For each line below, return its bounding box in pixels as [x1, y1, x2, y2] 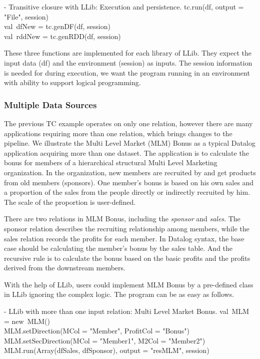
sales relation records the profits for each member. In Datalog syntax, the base [4, 233, 244, 243]
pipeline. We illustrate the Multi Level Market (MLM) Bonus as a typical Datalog [4, 138, 255, 148]
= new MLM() [4, 315, 50, 326]
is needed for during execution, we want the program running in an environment [4, 67, 250, 78]
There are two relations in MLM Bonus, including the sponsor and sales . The [4, 213, 240, 224]
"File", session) [4, 11, 49, 22]
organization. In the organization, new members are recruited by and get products [4, 167, 256, 177]
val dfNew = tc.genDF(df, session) [4, 21, 110, 32]
